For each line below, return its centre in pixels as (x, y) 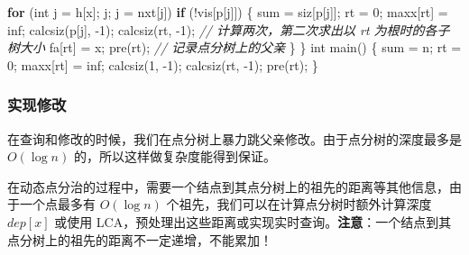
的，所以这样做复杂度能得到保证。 (175, 156)
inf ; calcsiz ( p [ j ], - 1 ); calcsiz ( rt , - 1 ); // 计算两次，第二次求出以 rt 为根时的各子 (229, 29)
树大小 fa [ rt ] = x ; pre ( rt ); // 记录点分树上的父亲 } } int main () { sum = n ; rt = (234, 47)
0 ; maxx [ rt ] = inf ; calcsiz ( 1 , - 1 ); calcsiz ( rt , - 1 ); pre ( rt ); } (163, 64)
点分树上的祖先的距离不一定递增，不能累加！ (140, 239)
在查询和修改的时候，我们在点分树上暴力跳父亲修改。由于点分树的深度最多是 (234, 138)
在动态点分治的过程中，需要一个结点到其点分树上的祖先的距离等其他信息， (228, 186)
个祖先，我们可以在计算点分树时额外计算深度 (299, 204)
